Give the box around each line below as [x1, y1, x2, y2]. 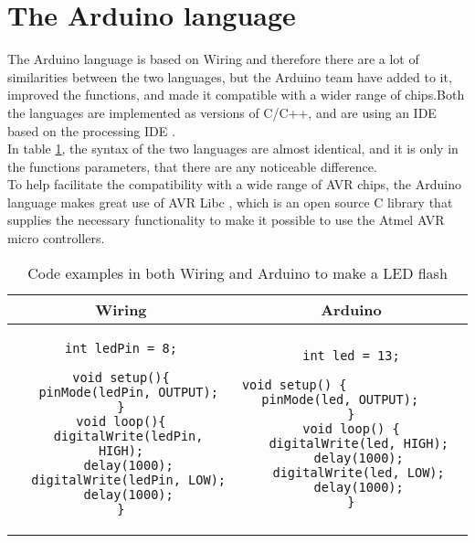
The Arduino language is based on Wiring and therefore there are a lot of [7, 49, 419, 69]
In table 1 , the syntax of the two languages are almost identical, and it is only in [7, 139, 459, 158]
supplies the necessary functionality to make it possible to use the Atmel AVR [7, 210, 445, 229]
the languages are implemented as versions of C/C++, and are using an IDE [7, 102, 437, 122]
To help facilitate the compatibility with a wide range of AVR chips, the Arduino [7, 175, 461, 194]
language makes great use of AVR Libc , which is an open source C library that [7, 192, 453, 211]
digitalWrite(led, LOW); [272, 464, 445, 480]
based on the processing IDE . [7, 121, 175, 140]
